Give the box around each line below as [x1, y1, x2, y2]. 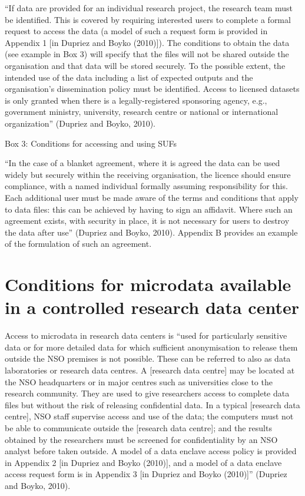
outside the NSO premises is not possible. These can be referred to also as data [5, 352, 291, 365]
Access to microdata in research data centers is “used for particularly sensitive [5, 329, 287, 342]
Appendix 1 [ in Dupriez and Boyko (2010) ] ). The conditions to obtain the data [5, 36, 290, 48]
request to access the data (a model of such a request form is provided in [5, 25, 268, 37]
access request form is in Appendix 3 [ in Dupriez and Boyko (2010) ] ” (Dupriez [5, 468, 287, 480]
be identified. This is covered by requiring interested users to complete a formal [5, 13, 291, 25]
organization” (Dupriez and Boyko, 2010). [5, 117, 155, 129]
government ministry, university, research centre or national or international [5, 105, 279, 118]
